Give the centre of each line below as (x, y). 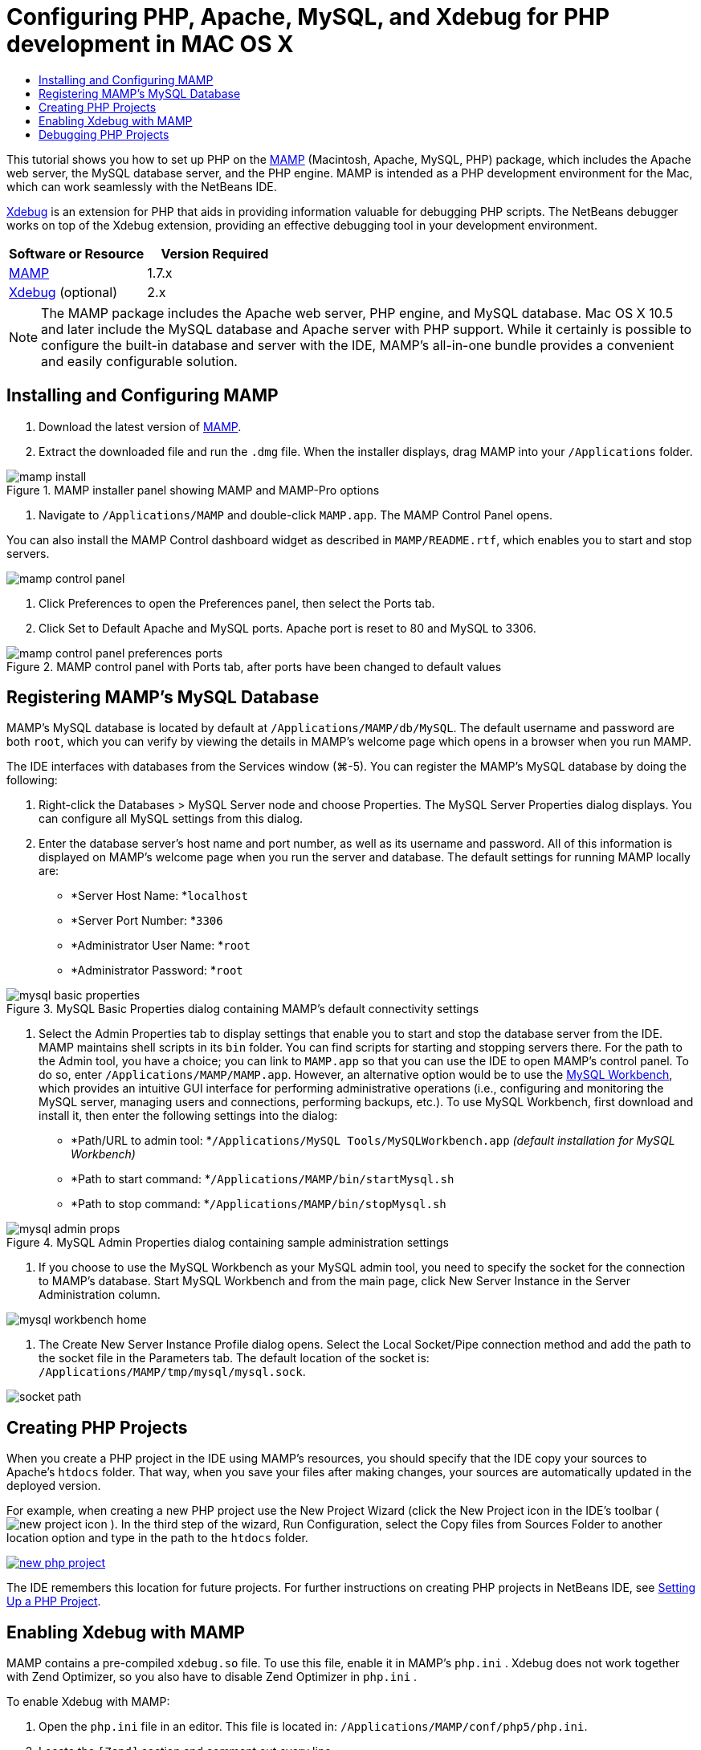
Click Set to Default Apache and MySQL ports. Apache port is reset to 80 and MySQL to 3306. (287, 628)
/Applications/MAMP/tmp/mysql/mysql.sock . (172, 1372)
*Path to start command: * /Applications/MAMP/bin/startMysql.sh (263, 1179)
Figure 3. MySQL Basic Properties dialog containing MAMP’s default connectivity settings (243, 1009)
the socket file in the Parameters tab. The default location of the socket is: (234, 1358)
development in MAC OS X (150, 44)
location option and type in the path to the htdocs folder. (157, 1538)
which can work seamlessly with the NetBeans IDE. (142, 186)
